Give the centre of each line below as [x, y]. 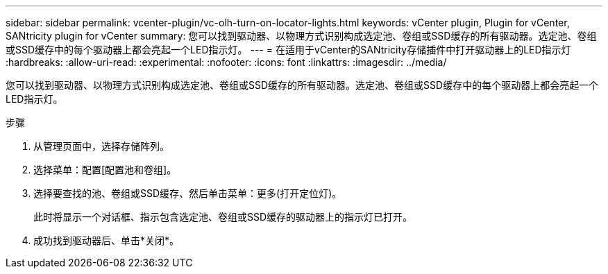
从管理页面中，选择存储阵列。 [101, 146]
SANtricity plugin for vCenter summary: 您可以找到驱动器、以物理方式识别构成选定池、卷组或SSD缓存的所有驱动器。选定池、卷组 [301, 36]
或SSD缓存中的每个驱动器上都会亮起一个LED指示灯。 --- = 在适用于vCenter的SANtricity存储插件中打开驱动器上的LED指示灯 [288, 50]
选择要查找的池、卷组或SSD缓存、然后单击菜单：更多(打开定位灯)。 [188, 193]
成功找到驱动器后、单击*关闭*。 [107, 240]
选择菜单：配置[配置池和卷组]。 [105, 170]
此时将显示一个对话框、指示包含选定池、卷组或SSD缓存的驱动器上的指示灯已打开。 [223, 217]
